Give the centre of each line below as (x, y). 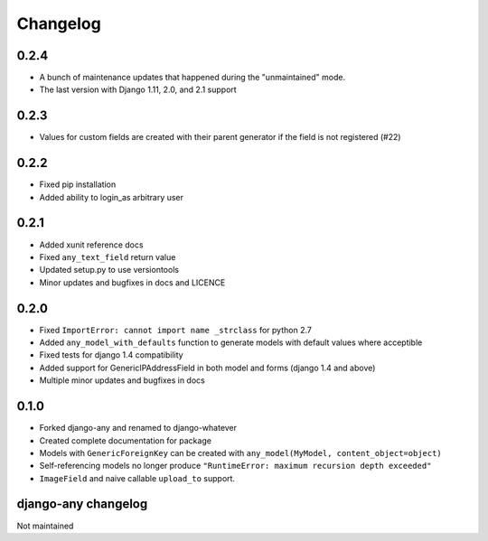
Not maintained (45, 526)
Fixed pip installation (78, 184)
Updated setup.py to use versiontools (109, 270)
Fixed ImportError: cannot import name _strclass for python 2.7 (175, 330)
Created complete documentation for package (126, 440)
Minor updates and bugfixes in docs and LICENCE (132, 282)
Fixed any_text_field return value (108, 257)
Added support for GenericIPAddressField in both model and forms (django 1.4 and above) (207, 368)
